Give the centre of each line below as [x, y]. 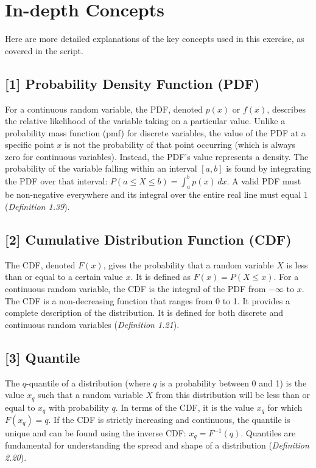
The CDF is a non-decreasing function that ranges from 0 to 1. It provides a [147, 300]
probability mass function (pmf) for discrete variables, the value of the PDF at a [155, 132]
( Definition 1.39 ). [37, 206]
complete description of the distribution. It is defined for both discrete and [144, 313]
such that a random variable [90, 395]
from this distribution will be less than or [233, 395]
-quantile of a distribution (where [88, 382]
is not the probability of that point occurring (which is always [180, 145]
